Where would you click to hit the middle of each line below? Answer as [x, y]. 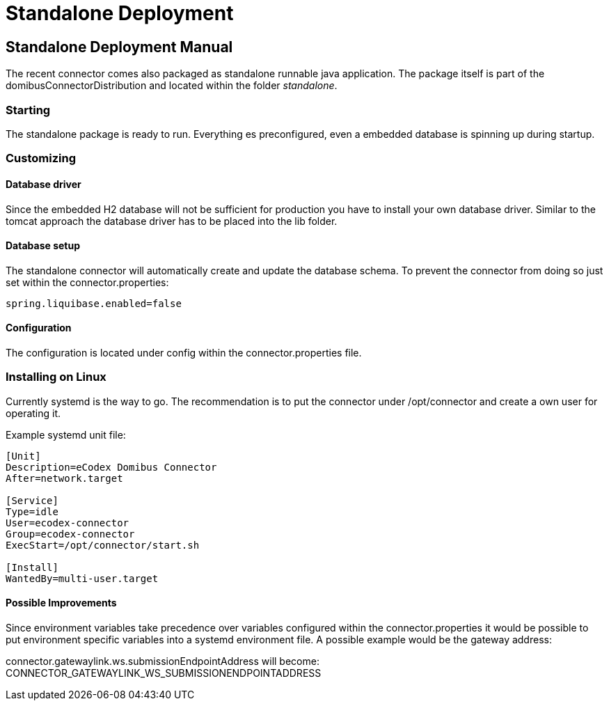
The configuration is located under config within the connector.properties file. [184, 352]
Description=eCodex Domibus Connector [111, 467]
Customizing [41, 158]
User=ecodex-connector [68, 523]
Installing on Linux [56, 377]
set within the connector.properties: [87, 282]
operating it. [33, 413]
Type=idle [32, 511]
